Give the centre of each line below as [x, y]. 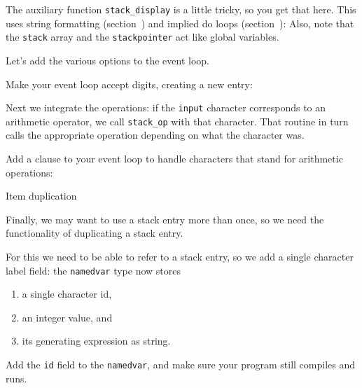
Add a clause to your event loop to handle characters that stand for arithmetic [174, 158]
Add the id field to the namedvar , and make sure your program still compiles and [180, 364]
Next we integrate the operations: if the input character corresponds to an [166, 108]
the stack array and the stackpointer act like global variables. [142, 37]
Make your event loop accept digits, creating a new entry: [129, 84]
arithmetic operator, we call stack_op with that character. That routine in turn [177, 121]
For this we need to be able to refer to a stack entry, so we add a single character [180, 256]
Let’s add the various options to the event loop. [107, 60]
